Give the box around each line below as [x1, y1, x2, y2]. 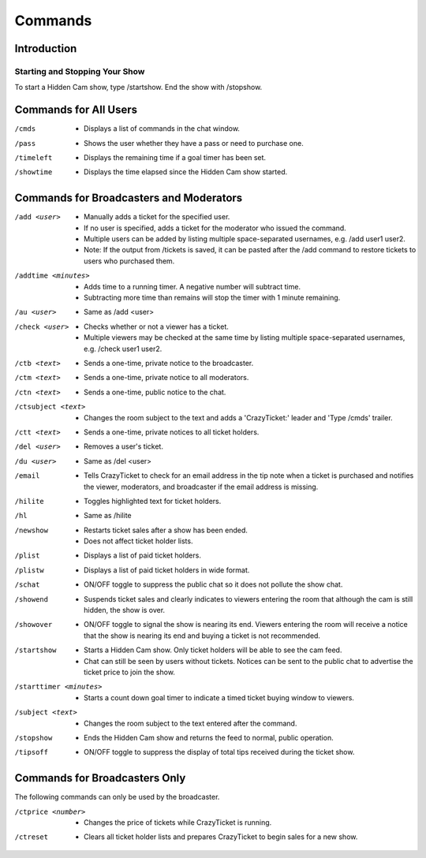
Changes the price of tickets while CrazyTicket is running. [84, 818, 272, 827]
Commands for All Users [14, 103, 138, 117]
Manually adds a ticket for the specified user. [84, 212, 230, 222]
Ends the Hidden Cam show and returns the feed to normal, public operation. [84, 733, 334, 742]
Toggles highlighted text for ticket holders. [84, 496, 222, 505]
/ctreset [14, 833, 49, 841]
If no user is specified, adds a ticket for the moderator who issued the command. [84, 223, 346, 233]
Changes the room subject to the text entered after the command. [84, 718, 297, 728]
